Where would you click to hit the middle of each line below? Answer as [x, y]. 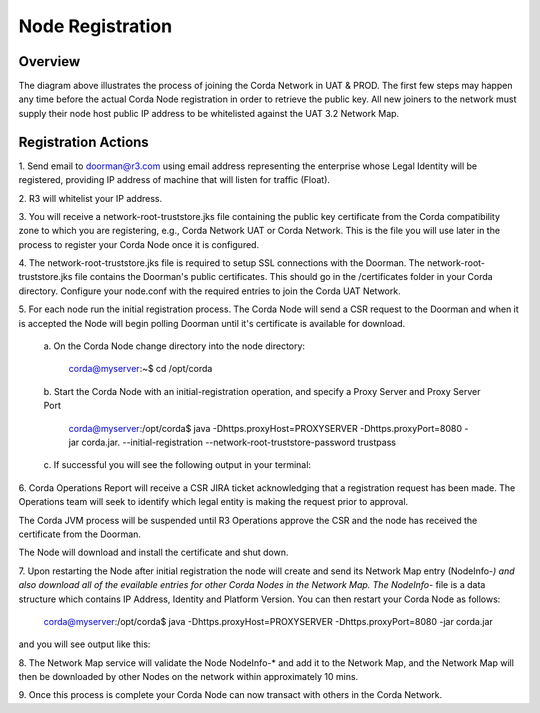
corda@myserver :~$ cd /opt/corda [140, 369]
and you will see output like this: [84, 644]
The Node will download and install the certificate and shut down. [153, 552]
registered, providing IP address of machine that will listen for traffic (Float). [174, 180]
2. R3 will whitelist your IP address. [90, 198]
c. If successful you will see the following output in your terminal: [177, 465]
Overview [49, 61]
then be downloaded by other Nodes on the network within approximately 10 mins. [188, 677]
